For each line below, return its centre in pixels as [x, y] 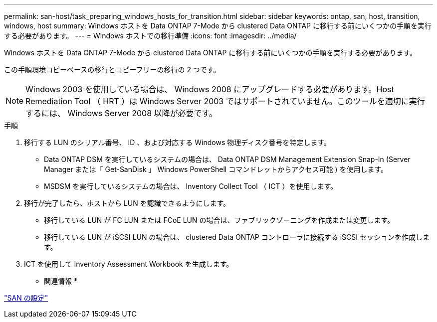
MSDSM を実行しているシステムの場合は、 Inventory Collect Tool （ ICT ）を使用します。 [191, 186]
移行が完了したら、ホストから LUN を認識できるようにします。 [127, 203]
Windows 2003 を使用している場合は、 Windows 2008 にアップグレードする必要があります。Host [210, 89]
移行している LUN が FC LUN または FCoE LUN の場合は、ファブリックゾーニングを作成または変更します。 [219, 220]
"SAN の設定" [26, 298]
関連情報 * [61, 281]
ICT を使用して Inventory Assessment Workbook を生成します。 [129, 264]
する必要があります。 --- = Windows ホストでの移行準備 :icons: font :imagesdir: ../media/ [150, 36]
